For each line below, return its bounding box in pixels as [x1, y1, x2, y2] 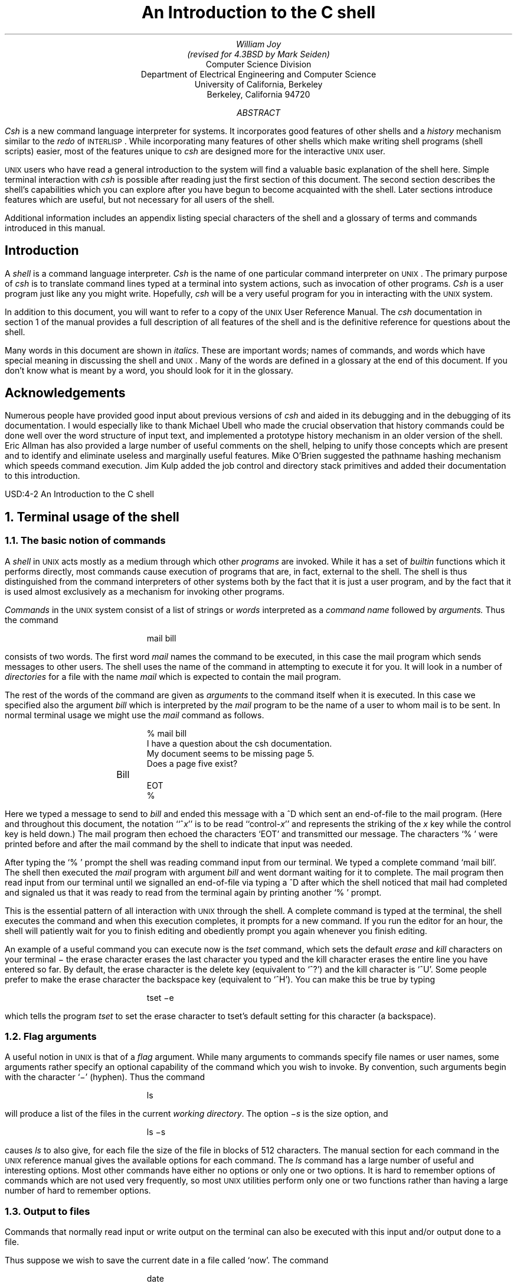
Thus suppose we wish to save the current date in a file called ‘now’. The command [5, 1255, 329, 1266]
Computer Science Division [205, 59, 312, 69]
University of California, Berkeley [194, 79, 323, 89]
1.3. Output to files [5, 1205, 90, 1217]
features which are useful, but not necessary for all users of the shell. [5, 194, 274, 205]
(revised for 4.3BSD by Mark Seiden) [187, 48, 330, 59]
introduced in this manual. [5, 222, 106, 233]
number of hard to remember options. [5, 1185, 151, 1196]
